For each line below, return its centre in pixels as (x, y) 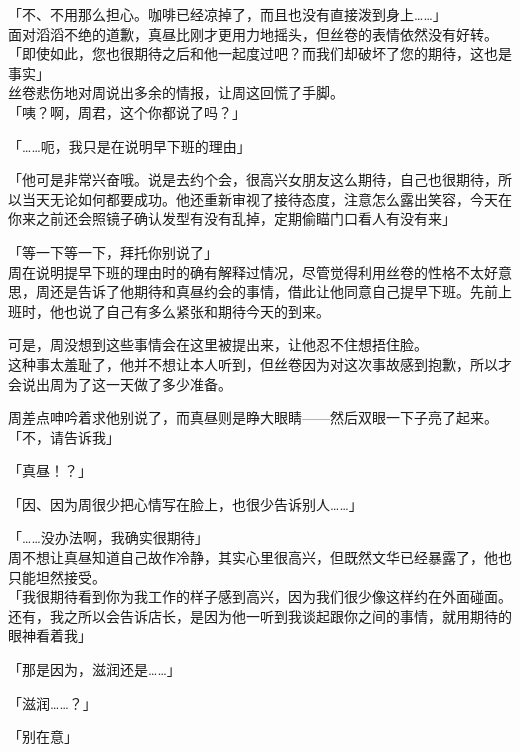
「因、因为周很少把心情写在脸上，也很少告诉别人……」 (185, 503)
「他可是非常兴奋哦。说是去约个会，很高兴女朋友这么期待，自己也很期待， (253, 179)
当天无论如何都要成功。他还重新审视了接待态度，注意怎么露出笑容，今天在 (266, 198)
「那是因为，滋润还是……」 (94, 669)
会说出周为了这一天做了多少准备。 (120, 383)
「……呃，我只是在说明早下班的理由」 (129, 145)
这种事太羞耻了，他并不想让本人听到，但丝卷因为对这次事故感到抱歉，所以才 (260, 363)
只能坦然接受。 (57, 576)
